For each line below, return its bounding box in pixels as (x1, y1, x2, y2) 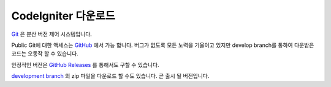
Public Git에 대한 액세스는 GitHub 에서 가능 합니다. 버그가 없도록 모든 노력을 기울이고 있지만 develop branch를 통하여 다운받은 (11, 41, 314, 49)
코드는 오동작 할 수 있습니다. (11, 50, 79, 57)
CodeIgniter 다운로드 (11, 9, 116, 23)
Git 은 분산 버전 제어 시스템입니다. (11, 30, 92, 38)
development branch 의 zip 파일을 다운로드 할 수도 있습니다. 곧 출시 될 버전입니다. (11, 72, 210, 80)
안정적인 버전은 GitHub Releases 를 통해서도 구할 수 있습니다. (11, 61, 159, 68)
